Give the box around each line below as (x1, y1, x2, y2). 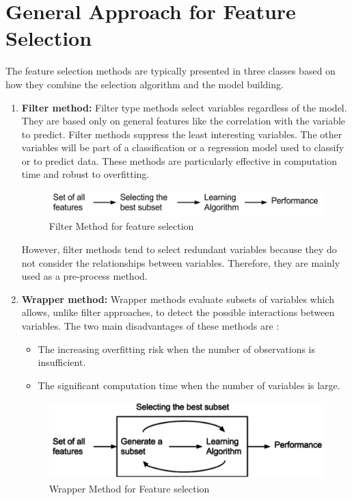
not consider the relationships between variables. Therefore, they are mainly (21, 255, 340, 269)
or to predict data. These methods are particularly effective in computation (21, 153, 337, 168)
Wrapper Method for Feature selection (49, 482, 210, 496)
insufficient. (38, 355, 86, 369)
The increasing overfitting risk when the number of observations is (38, 341, 316, 356)
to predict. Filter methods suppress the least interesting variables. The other (21, 127, 342, 141)
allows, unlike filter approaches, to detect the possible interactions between (21, 305, 335, 319)
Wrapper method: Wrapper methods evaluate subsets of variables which (21, 291, 335, 306)
